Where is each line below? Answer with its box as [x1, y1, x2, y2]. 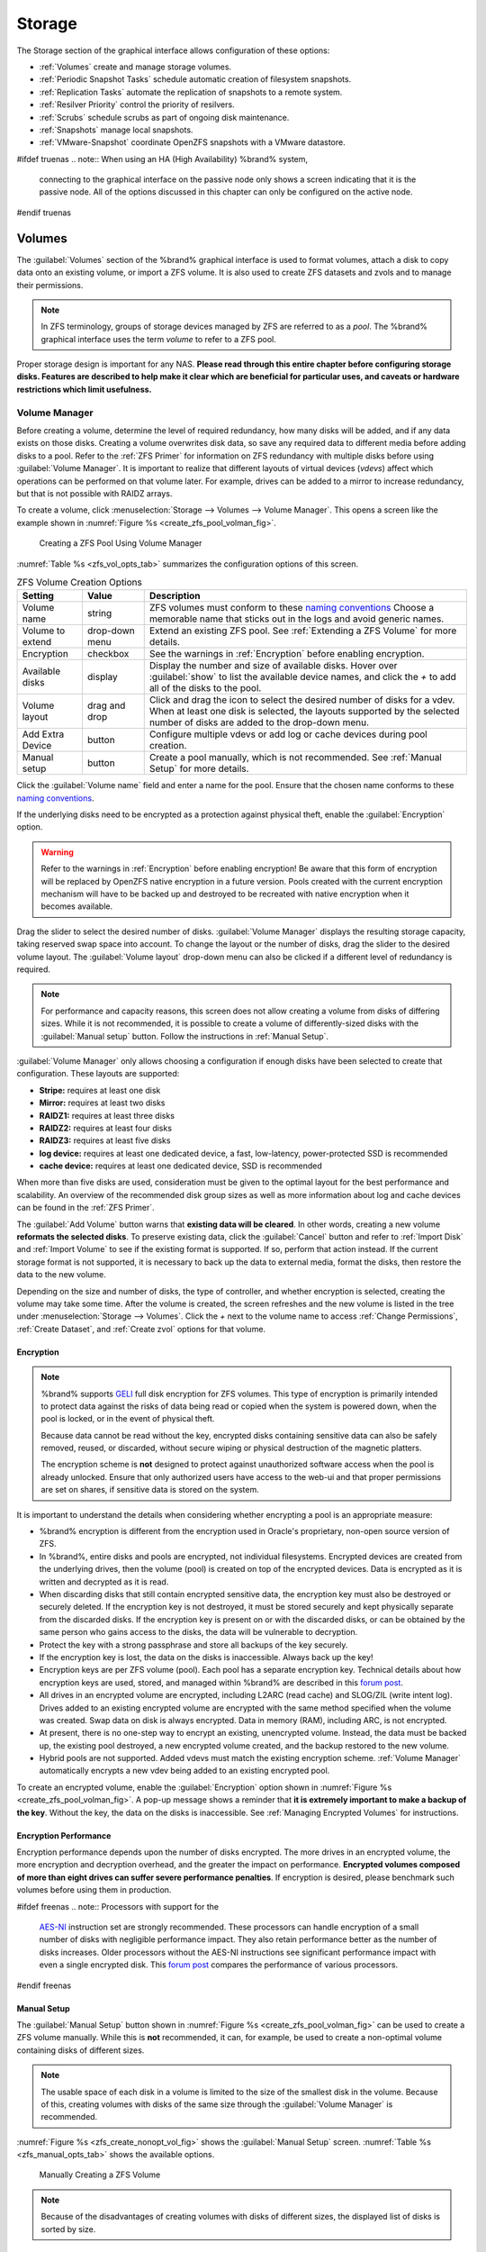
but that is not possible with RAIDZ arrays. [16, 487, 173, 499]
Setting [22, 590, 54, 603]
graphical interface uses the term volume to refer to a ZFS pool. [40, 333, 276, 344]
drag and [86, 699, 126, 712]
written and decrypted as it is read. [39, 1576, 169, 1587]
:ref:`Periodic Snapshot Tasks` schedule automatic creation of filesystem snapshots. [39, 74, 352, 85]
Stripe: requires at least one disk [39, 1085, 161, 1095]
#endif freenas [16, 1980, 72, 1991]
